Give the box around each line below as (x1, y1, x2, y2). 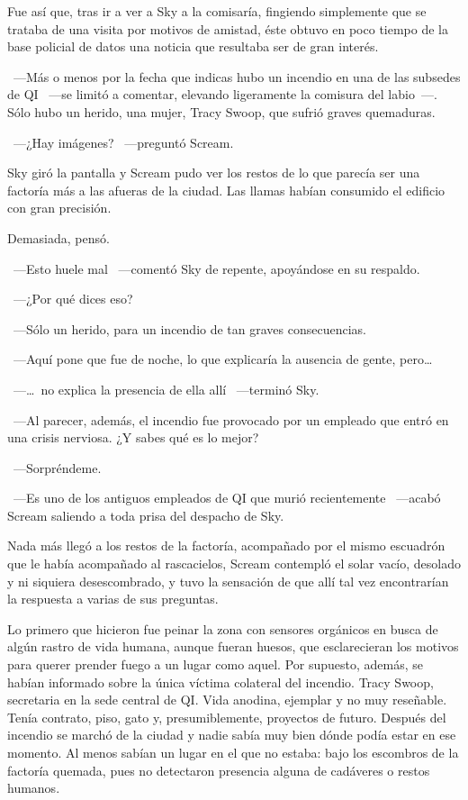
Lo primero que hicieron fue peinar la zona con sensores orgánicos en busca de (7, 619, 438, 638)
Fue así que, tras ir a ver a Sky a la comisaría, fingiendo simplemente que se (7, 2, 427, 20)
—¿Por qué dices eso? (13, 289, 133, 308)
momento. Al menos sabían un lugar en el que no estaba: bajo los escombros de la (7, 743, 459, 761)
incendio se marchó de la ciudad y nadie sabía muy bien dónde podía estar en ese (7, 725, 456, 744)
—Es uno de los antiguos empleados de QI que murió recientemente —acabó (13, 488, 441, 507)
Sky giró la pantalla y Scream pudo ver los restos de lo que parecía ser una (7, 163, 420, 182)
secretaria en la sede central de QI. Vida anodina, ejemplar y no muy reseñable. (7, 690, 447, 709)
